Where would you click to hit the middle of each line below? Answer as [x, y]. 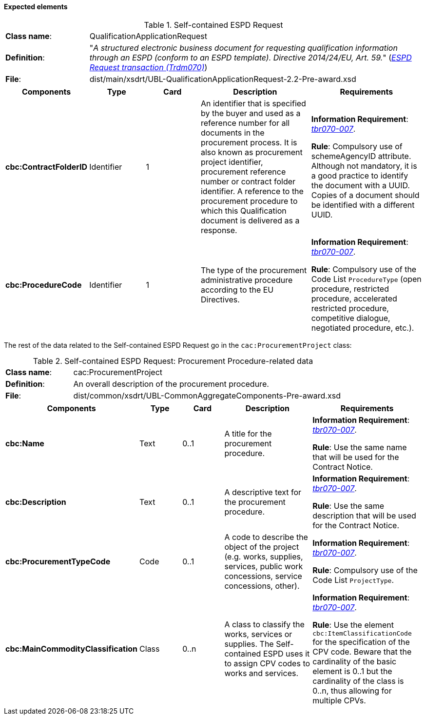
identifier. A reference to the [252, 191]
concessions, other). [262, 586]
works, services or [258, 634]
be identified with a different [363, 205]
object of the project [262, 547]
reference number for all [245, 123]
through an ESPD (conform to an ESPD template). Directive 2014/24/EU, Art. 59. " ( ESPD [251, 57]
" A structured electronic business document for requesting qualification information [243, 48]
